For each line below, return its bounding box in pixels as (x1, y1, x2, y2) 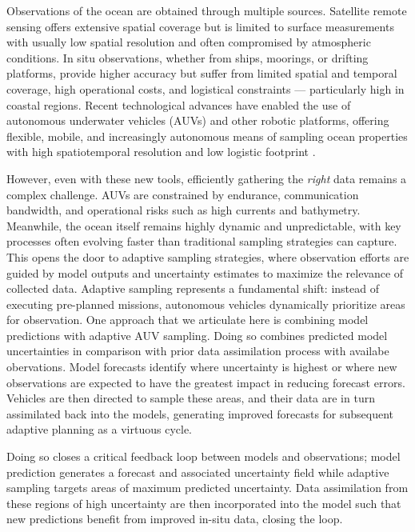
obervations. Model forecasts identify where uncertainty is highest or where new (6, 358, 397, 375)
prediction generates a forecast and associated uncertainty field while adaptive (6, 463, 389, 480)
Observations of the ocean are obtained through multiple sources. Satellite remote (6, 2, 407, 18)
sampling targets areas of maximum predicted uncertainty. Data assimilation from (6, 479, 409, 496)
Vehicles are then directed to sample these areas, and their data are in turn (6, 390, 375, 406)
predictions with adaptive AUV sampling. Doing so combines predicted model (6, 326, 388, 343)
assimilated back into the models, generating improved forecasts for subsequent (6, 405, 394, 422)
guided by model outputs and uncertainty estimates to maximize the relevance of (6, 264, 404, 281)
